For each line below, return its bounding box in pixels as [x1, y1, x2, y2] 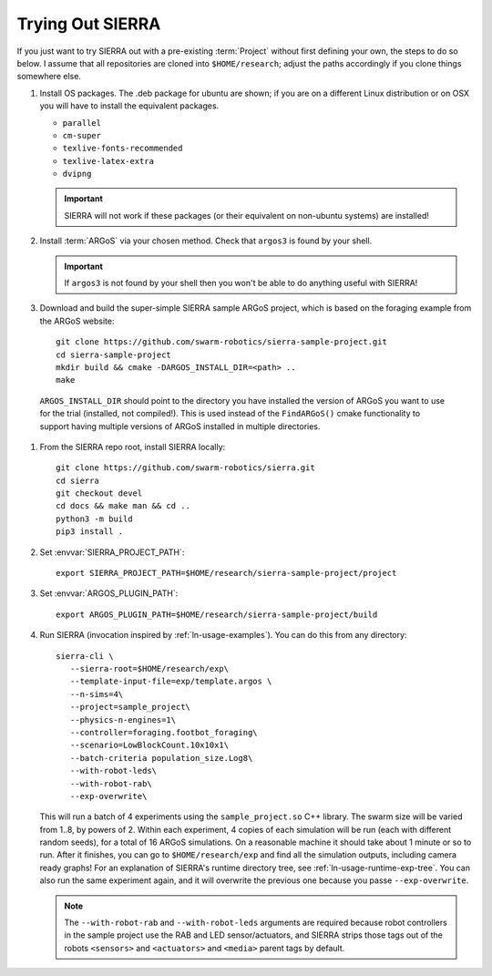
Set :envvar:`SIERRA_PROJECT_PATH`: [39, 547, 185, 558]
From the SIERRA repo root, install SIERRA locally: [39, 441, 226, 452]
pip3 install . [56, 527, 124, 537]
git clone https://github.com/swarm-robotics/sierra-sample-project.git [56, 337, 387, 347]
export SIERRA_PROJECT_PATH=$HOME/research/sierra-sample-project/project [56, 568, 397, 579]
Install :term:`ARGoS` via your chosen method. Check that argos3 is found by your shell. [39, 235, 373, 246]
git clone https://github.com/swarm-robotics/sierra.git [56, 463, 316, 473]
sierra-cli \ [56, 651, 114, 661]
